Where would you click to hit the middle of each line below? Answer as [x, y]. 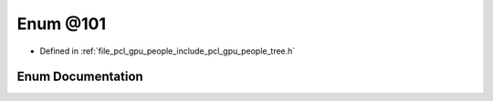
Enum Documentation [80, 77]
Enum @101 [62, 24]
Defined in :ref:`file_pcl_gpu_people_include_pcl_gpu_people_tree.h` [168, 51]
